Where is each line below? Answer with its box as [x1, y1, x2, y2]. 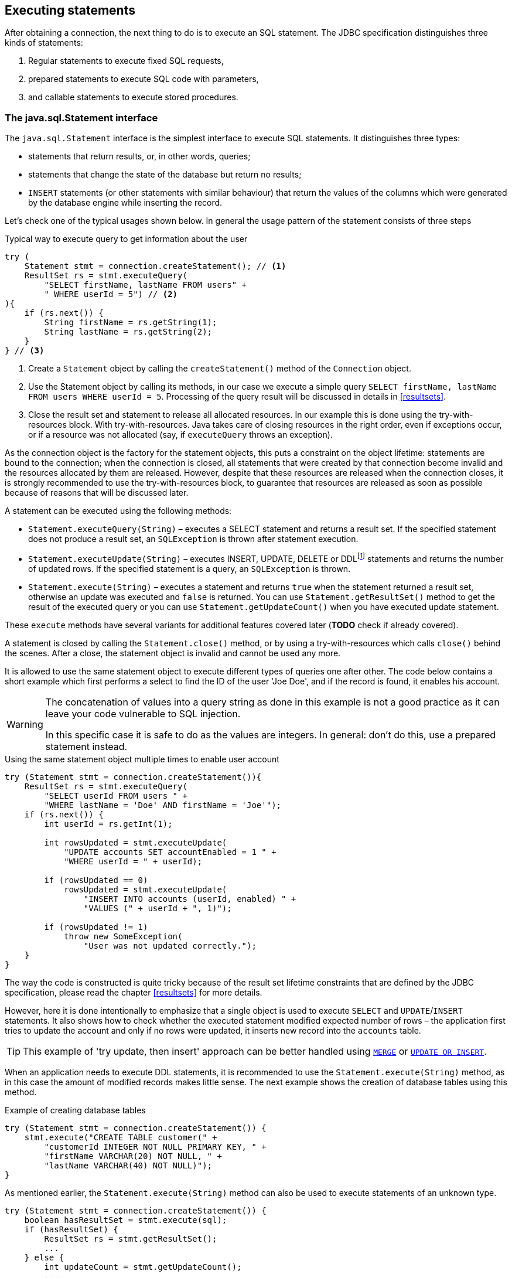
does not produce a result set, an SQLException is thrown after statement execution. [28, 534, 359, 544]
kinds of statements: [5, 38, 83, 48]
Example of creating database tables [5, 1105, 146, 1115]
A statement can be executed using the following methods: [5, 506, 232, 516]
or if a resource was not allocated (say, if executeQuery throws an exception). [28, 430, 333, 440]
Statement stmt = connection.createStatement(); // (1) [24, 261, 286, 271]
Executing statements [5, 3, 135, 18]
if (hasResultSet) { [24, 1224, 118, 1234]
